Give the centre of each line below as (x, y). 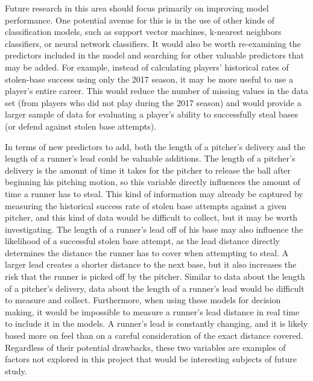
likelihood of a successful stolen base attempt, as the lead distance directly (142, 241)
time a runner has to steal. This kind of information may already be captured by (154, 193)
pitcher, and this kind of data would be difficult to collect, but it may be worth (151, 217)
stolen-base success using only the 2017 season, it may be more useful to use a (149, 79)
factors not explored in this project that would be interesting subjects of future (151, 359)
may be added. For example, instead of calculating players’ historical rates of (147, 67)
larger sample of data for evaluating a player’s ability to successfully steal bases (152, 114)
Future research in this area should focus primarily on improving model (137, 8)
